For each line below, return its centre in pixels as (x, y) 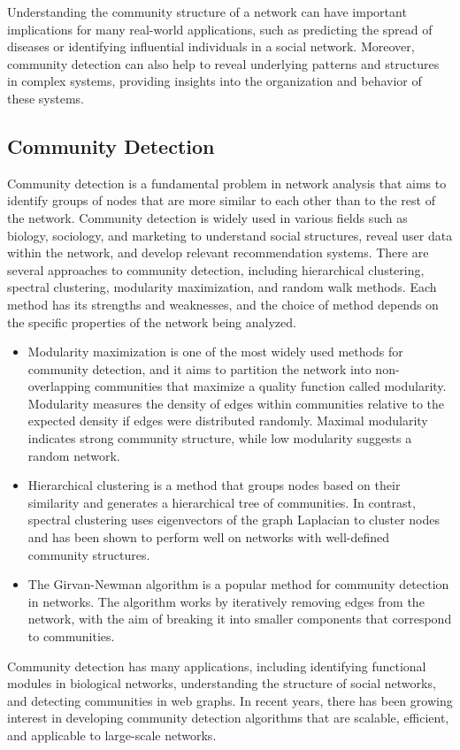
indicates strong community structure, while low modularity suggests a (220, 438)
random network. (74, 455)
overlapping (59, 386)
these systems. (46, 98)
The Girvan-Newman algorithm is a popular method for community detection (238, 584)
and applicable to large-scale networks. (112, 735)
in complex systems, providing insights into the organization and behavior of (215, 81)
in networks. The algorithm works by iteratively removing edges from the (226, 601)
